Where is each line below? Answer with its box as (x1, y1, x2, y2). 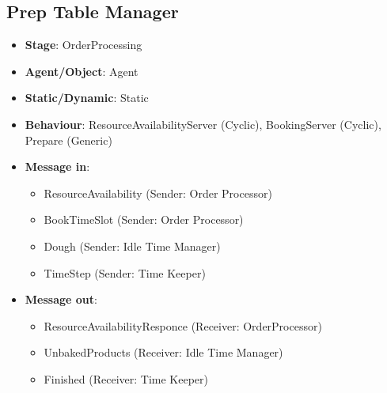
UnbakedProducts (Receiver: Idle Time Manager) (44, 344, 283, 361)
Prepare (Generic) (25, 131, 112, 148)
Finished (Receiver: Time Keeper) (44, 370, 209, 387)
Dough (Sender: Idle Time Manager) (44, 237, 221, 254)
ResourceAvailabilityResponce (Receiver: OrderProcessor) (44, 317, 322, 334)
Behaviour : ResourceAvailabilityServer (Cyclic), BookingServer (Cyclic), (25, 115, 381, 132)
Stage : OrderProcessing (25, 36, 142, 53)
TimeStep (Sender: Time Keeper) (44, 264, 206, 281)
